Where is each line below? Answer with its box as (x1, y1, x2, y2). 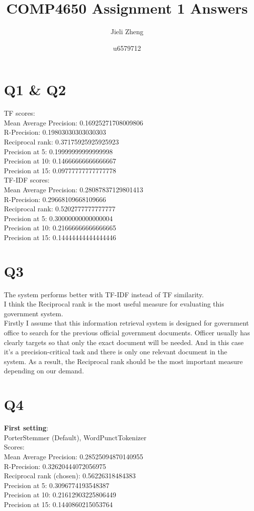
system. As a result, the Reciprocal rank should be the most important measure (4, 356, 243, 366)
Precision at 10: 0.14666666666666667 (4, 156, 116, 166)
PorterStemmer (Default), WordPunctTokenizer (4, 432, 147, 442)
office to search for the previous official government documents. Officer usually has (4, 327, 250, 338)
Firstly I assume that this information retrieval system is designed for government (4, 318, 249, 328)
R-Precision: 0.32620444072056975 (4, 461, 106, 471)
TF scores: (4, 108, 35, 118)
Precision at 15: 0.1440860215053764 (4, 499, 113, 509)
